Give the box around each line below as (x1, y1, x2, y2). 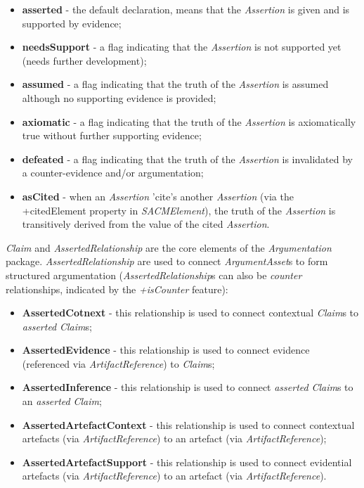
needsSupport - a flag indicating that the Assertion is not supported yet (22, 39, 342, 54)
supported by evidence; (22, 15, 122, 30)
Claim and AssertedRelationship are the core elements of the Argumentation (6, 240, 332, 255)
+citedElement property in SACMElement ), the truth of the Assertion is (22, 203, 336, 217)
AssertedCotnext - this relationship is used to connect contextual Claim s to (22, 305, 358, 320)
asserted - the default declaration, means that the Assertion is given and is (22, 2, 350, 16)
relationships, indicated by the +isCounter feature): (6, 281, 228, 296)
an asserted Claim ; (22, 394, 102, 409)
